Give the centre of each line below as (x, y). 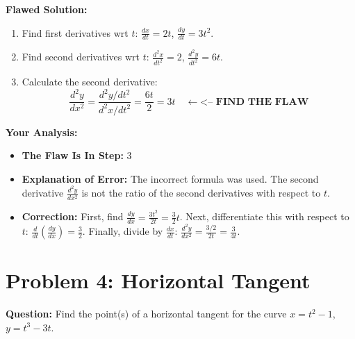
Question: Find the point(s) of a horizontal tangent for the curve (146, 314)
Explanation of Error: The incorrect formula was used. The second (170, 178)
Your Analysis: (42, 132)
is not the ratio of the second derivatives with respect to (201, 193)
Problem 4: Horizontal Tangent (158, 280)
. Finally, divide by (123, 231)
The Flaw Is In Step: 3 (77, 155)
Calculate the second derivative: (90, 82)
